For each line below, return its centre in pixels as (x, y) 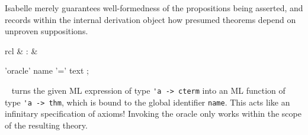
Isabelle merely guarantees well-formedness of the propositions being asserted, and (154, 8)
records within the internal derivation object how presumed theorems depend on (150, 19)
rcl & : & (21, 50)
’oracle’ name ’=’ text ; (47, 70)
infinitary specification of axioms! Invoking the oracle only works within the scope (153, 113)
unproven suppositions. (46, 31)
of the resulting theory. (46, 125)
